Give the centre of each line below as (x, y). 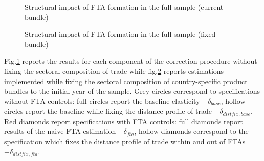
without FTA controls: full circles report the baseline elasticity (102, 101)
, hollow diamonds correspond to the (191, 131)
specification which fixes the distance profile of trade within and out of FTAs (125, 141)
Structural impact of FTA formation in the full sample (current (124, 7)
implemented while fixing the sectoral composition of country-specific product (126, 81)
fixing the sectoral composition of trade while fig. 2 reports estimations (114, 71)
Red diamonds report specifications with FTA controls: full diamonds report (124, 121)
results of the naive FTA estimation (60, 131)
